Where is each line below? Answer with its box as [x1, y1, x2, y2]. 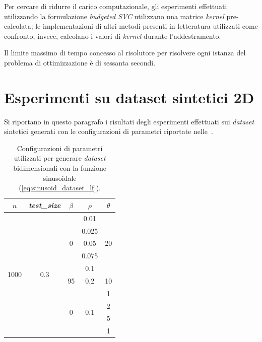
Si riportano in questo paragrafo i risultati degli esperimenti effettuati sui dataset [4, 116, 254, 126]
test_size [29, 199, 61, 210]
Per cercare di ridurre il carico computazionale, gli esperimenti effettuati [4, 1, 227, 11]
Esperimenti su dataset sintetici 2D [4, 87, 254, 107]
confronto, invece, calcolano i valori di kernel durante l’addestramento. [4, 30, 221, 41]
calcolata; [4, 21, 33, 31]
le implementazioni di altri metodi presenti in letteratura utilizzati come [35, 21, 258, 31]
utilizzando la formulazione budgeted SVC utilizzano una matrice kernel [4, 11, 224, 21]
